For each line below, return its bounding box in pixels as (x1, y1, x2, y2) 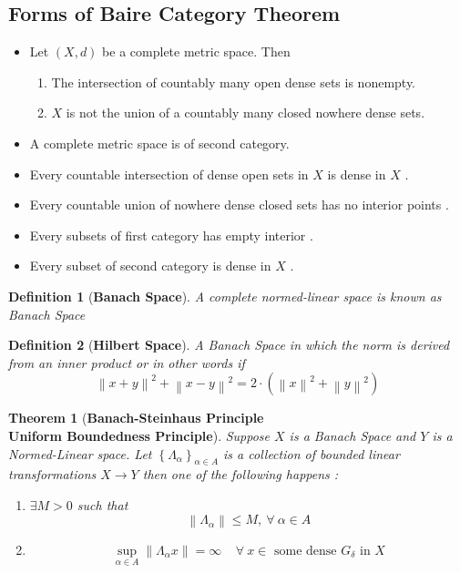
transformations (8, 465, 97, 484)
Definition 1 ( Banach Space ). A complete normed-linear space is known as (8, 286, 442, 305)
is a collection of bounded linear (223, 444, 400, 463)
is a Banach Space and (289, 425, 416, 445)
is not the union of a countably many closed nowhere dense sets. (66, 103, 425, 122)
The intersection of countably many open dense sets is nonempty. (51, 72, 415, 91)
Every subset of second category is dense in (29, 256, 271, 275)
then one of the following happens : (142, 465, 339, 484)
